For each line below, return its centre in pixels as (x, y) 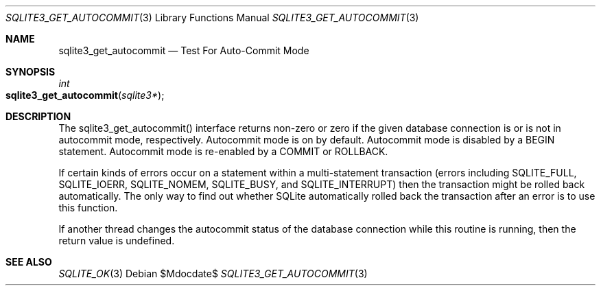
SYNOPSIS (31, 72)
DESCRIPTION (38, 116)
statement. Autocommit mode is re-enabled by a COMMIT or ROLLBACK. (223, 151)
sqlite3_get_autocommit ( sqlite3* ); (85, 95)
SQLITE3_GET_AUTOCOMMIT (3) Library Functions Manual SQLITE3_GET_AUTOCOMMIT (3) (212, 18)
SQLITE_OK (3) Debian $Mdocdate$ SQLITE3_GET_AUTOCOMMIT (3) (213, 273)
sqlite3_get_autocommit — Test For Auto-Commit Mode (184, 50)
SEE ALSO (29, 262)
